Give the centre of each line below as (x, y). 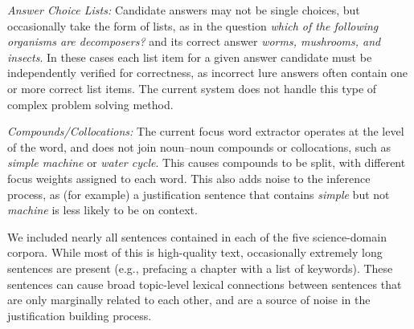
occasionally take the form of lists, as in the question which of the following (193, 25)
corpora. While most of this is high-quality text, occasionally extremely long (195, 252)
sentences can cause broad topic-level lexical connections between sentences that (205, 284)
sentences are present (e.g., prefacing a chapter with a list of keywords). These (200, 268)
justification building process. (80, 315)
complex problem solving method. (90, 104)
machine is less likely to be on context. (102, 210)
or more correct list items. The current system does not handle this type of (192, 88)
